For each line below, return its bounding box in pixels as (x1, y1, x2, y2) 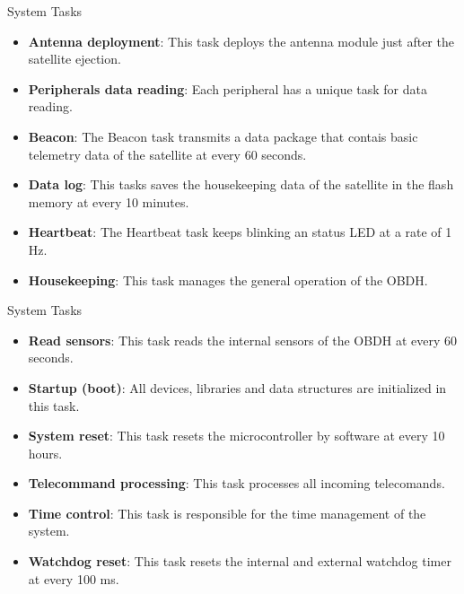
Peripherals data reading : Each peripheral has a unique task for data (28, 79, 427, 98)
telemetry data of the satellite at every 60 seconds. (28, 144, 307, 163)
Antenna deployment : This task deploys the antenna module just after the (28, 31, 454, 50)
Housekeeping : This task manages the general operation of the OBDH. (28, 270, 428, 289)
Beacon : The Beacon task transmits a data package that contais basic (28, 127, 418, 145)
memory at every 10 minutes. (28, 192, 189, 211)
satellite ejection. (28, 49, 121, 68)
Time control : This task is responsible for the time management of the (28, 503, 426, 522)
